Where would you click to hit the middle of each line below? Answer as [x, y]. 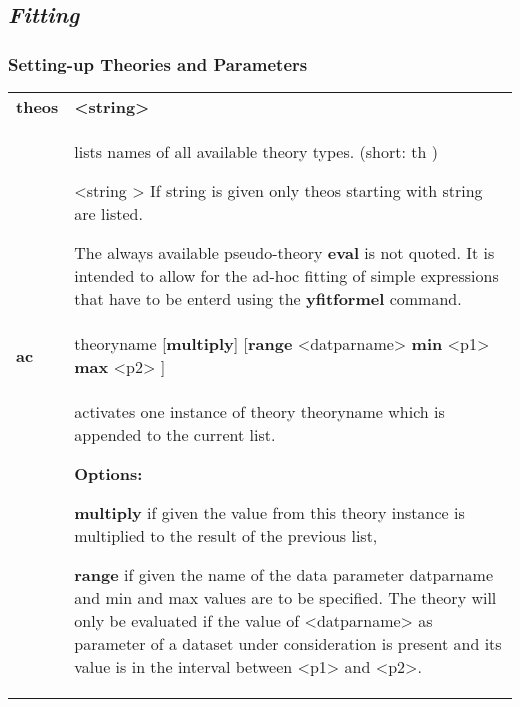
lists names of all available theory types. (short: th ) [256, 151]
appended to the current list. [175, 434]
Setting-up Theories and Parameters [158, 63]
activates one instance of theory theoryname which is [259, 411]
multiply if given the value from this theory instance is [269, 512]
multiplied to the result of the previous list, [226, 535]
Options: [108, 473]
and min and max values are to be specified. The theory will [285, 597]
